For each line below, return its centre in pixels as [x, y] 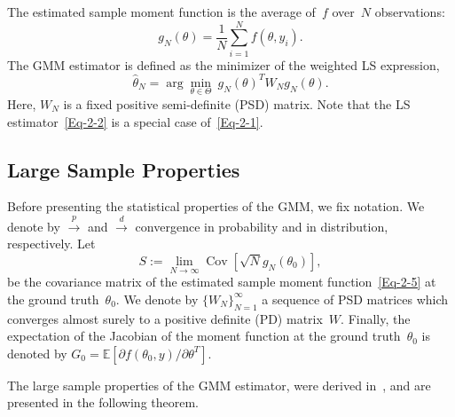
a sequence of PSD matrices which [355, 299]
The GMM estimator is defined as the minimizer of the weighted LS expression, [224, 64]
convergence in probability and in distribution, [262, 226]
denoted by [37, 353]
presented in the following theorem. [103, 402]
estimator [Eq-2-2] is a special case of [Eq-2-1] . [135, 121]
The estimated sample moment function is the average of [161, 12]
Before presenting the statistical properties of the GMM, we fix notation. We [216, 206]
